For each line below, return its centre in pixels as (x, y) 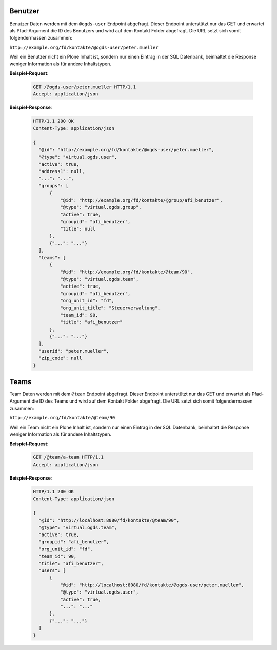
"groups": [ (54, 186)
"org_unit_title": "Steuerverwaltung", (110, 308)
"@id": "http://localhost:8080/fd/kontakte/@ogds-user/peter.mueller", (152, 585)
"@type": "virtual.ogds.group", (101, 207)
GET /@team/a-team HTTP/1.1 (68, 457)
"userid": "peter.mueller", (74, 351)
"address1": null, (62, 171)
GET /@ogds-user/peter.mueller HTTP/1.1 (84, 87)
